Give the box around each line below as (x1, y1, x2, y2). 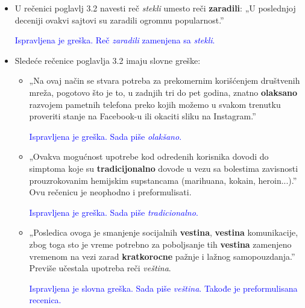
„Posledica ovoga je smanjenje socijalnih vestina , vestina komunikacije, (29, 226, 298, 239)
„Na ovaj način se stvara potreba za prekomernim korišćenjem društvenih (29, 74, 300, 87)
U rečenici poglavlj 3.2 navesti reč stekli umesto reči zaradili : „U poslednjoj (14, 2, 296, 14)
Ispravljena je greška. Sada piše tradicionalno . (29, 206, 198, 218)
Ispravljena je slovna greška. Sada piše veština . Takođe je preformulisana (29, 281, 298, 294)
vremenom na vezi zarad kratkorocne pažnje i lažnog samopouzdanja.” (29, 250, 295, 262)
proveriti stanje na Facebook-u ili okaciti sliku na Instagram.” (29, 110, 256, 122)
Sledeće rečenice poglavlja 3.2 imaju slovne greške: (14, 54, 201, 66)
